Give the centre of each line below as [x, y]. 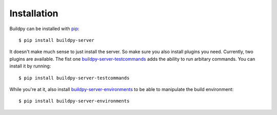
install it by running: [30, 66]
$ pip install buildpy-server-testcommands [74, 78]
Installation [34, 13]
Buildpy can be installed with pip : [44, 29]
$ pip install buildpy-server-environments [74, 101]
